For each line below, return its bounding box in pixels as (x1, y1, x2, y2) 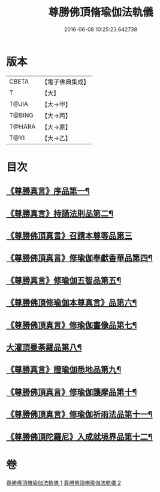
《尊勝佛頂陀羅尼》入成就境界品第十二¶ (6, 431, 153, 442)
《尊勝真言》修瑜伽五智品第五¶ (6, 275, 122, 286)
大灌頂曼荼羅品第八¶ (6, 342, 82, 352)
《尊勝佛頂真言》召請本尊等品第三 (6, 231, 132, 241)
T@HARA (9, 122, 36, 131)
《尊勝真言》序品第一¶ (6, 186, 90, 196)
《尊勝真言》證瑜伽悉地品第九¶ (6, 364, 122, 375)
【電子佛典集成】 (41, 78, 90, 86)
